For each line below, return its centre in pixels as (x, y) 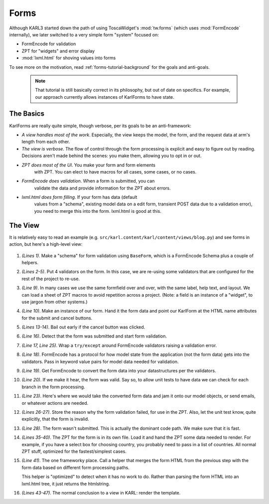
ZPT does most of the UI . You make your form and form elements (88, 165)
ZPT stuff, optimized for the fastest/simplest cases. (74, 451)
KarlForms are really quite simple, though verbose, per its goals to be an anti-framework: (100, 126)
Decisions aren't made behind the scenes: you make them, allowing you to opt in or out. (112, 156)
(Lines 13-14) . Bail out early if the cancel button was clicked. (83, 327)
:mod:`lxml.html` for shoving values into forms (69, 58)
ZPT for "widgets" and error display (58, 51)
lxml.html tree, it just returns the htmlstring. (66, 484)
